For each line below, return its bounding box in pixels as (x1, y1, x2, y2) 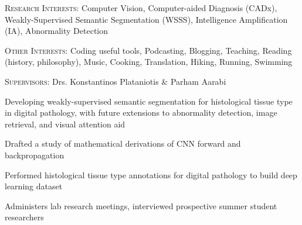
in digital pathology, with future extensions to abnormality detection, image (5, 106, 277, 119)
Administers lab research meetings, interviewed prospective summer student (5, 199, 277, 212)
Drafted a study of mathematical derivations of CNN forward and (5, 137, 241, 150)
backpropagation (5, 148, 65, 161)
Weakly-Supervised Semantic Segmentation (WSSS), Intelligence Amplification (5, 13, 288, 25)
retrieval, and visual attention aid (5, 117, 125, 130)
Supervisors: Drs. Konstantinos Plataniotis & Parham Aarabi (5, 75, 226, 87)
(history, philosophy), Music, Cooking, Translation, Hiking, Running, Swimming (5, 56, 293, 68)
